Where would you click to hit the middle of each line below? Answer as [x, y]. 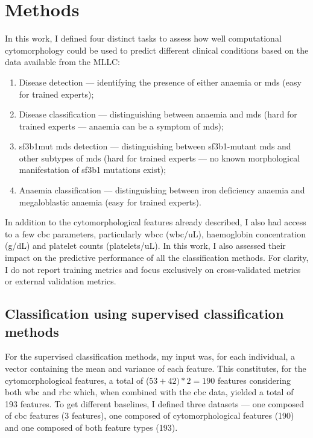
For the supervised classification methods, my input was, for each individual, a [150, 356]
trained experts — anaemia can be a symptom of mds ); [121, 126]
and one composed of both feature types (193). [91, 427]
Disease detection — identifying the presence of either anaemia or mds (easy [160, 82]
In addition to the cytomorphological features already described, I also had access [156, 222]
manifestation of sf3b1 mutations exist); [93, 170]
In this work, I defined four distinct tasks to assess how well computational [143, 38]
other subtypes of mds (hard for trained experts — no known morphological [160, 158]
